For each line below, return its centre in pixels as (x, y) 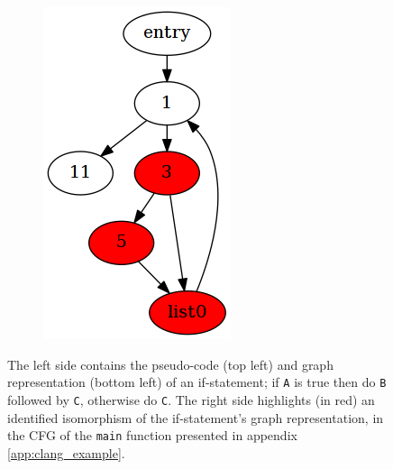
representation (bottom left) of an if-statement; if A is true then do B (197, 382)
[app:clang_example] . (66, 452)
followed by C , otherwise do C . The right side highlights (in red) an (191, 399)
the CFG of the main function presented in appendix (152, 435)
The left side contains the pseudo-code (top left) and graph (170, 364)
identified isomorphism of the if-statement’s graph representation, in (196, 417)
